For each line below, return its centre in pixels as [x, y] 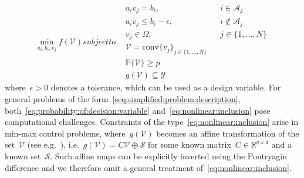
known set [23, 156]
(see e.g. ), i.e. [53, 144]
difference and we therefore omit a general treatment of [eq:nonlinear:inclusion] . [148, 167]
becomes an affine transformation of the [228, 133]
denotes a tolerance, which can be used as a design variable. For [166, 87]
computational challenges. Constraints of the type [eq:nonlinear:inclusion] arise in [152, 122]
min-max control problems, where [65, 133]
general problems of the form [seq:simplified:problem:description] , [123, 98]
